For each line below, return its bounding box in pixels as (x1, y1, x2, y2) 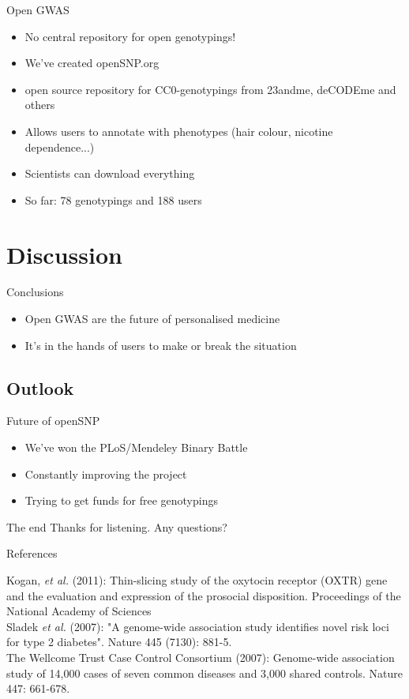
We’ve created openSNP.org (24, 54, 159, 71)
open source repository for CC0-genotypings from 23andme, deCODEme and (24, 81, 396, 97)
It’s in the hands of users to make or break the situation (24, 336, 297, 353)
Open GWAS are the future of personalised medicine (24, 310, 280, 327)
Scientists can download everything (24, 165, 195, 182)
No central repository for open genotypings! (24, 28, 236, 44)
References (6, 545, 58, 562)
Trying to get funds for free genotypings (24, 492, 218, 509)
